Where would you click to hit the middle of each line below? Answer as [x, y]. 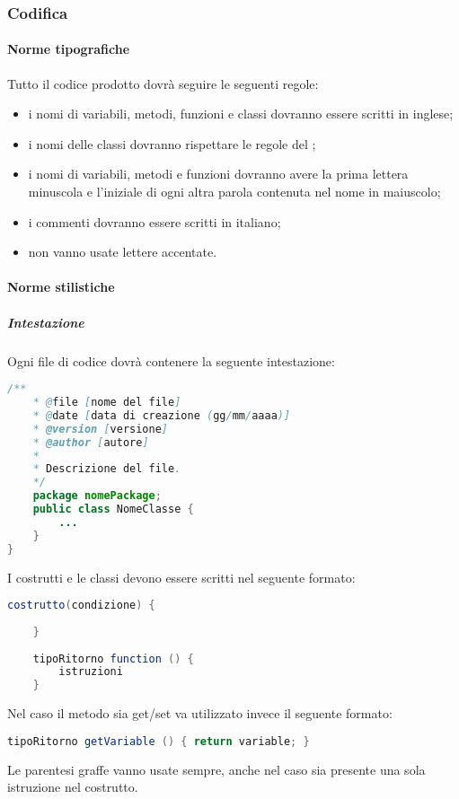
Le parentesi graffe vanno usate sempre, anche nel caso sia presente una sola [216, 769]
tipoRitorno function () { [113, 659]
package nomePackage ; [97, 496]
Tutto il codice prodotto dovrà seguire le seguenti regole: [163, 83]
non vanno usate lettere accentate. [123, 252]
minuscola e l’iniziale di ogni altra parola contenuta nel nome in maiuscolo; [234, 192]
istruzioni [91, 672]
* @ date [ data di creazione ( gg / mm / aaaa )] [162, 415]
